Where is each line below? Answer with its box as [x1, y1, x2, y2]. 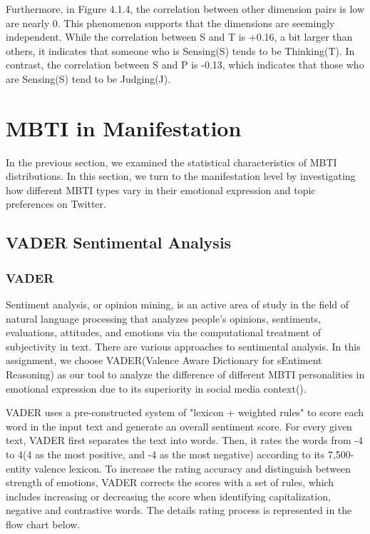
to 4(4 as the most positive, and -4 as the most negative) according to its [6, 447, 325, 461]
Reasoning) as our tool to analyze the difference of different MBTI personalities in [6, 367, 365, 382]
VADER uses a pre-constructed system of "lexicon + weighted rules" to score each [6, 405, 364, 420]
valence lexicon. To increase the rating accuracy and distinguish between [34, 460, 351, 475]
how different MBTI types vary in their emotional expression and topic [6, 182, 316, 197]
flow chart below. [6, 516, 81, 531]
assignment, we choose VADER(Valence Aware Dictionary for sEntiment [6, 353, 322, 368]
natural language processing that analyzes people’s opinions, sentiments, [6, 311, 322, 326]
